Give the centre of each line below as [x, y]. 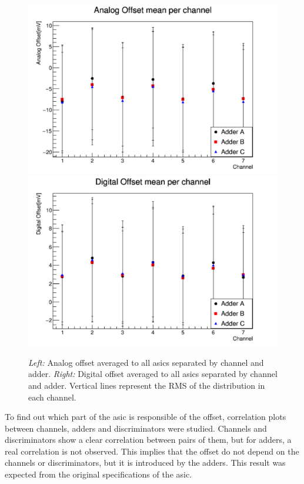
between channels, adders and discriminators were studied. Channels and [136, 428]
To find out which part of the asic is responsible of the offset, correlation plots [146, 417]
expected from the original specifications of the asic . [98, 474]
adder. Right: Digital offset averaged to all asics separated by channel [153, 374]
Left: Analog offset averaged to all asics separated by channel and [146, 362]
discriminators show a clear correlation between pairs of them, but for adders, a [148, 440]
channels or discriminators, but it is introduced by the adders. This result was [145, 463]
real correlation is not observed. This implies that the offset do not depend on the [152, 451]
